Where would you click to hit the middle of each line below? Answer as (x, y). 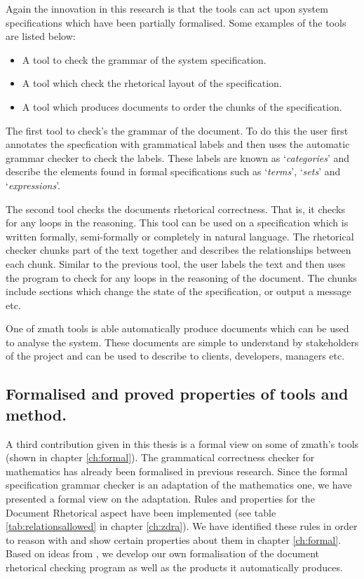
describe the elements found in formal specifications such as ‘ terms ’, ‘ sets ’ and (173, 171)
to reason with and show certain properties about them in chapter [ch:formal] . (174, 539)
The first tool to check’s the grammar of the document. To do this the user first (177, 130)
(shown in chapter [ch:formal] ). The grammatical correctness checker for (160, 457)
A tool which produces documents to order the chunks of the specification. (182, 106)
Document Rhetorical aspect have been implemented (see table (141, 512)
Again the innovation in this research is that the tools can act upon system (167, 8)
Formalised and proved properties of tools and (177, 394)
